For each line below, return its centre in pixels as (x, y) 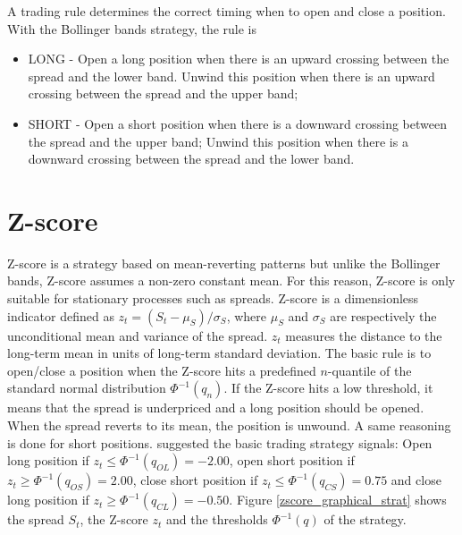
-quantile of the (370, 370)
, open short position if (292, 460)
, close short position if (195, 480)
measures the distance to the (364, 335)
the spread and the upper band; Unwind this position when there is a (218, 141)
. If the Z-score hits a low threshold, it (328, 388)
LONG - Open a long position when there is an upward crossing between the (239, 59)
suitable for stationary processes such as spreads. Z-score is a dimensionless (213, 298)
